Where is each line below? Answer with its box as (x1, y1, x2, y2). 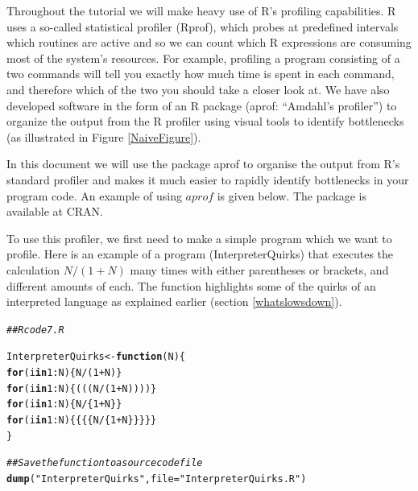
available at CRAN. (6, 203, 103, 220)
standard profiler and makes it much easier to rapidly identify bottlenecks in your (6, 171, 409, 188)
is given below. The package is (217, 187, 366, 204)
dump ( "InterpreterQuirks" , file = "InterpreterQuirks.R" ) (6, 472, 307, 485)
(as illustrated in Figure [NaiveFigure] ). (6, 128, 201, 145)
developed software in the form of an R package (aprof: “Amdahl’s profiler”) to (6, 97, 397, 113)
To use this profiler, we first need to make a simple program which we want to (6, 229, 392, 246)
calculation (6, 261, 60, 278)
